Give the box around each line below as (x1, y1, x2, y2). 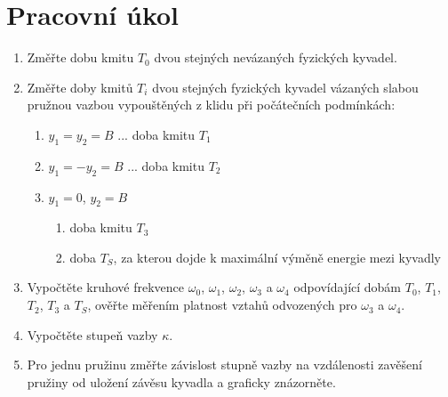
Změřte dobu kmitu (27, 48, 134, 67)
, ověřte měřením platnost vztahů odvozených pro (87, 296, 357, 314)
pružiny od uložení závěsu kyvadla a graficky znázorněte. (27, 372, 336, 391)
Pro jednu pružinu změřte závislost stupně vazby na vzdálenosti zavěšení (27, 355, 422, 374)
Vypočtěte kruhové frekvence (27, 278, 185, 296)
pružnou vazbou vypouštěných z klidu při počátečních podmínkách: (27, 95, 396, 114)
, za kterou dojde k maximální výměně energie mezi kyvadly (113, 247, 441, 266)
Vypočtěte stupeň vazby (27, 325, 158, 344)
